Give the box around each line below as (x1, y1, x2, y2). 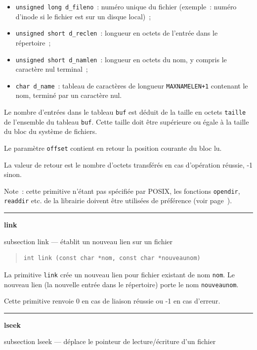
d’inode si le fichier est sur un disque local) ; (15, 11, 151, 21)
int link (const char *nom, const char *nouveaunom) (23, 255, 201, 262)
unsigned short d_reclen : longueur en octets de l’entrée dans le (15, 28, 218, 38)
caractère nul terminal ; (15, 64, 88, 74)
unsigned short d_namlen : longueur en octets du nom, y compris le (15, 54, 227, 64)
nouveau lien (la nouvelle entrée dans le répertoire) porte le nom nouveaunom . (4, 279, 239, 289)
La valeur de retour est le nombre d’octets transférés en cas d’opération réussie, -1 (4, 159, 253, 170)
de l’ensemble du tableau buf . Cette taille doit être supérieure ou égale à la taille (4, 116, 249, 127)
